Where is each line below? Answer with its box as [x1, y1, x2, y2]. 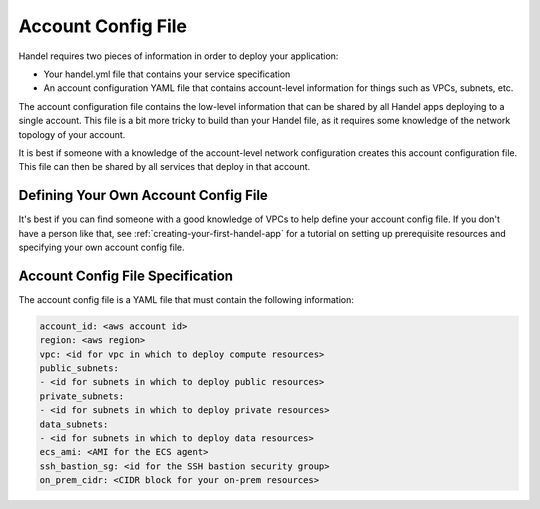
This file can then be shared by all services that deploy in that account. [18, 161, 311, 173]
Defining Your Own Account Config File [18, 187, 269, 204]
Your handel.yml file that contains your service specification [43, 68, 291, 80]
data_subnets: [39, 418, 109, 430]
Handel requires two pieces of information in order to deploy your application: [18, 50, 339, 62]
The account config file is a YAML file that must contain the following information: [18, 293, 355, 305]
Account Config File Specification [18, 267, 234, 284]
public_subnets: [39, 363, 120, 374]
